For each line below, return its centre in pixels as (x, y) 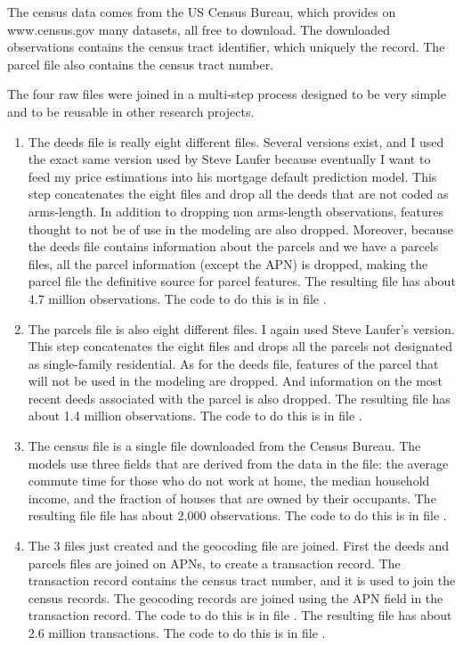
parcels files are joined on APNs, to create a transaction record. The (214, 563)
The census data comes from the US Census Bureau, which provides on (202, 12)
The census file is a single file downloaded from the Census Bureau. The (224, 446)
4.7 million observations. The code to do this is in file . (177, 298)
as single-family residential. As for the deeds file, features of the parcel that (233, 363)
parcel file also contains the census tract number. (141, 64)
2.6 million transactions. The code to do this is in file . (177, 633)
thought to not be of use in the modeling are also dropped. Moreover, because (240, 229)
